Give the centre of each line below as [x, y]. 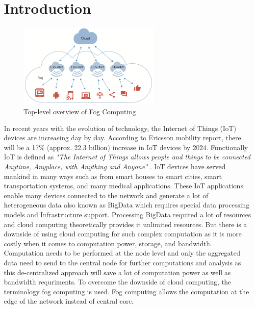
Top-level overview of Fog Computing [80, 112]
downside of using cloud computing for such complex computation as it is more [123, 234]
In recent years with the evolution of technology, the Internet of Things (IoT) [120, 128]
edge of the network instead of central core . [69, 301]
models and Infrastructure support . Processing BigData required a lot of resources [127, 215]
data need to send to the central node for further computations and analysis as [123, 262]
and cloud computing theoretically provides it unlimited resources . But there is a [126, 224]
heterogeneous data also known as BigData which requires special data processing [127, 205]
